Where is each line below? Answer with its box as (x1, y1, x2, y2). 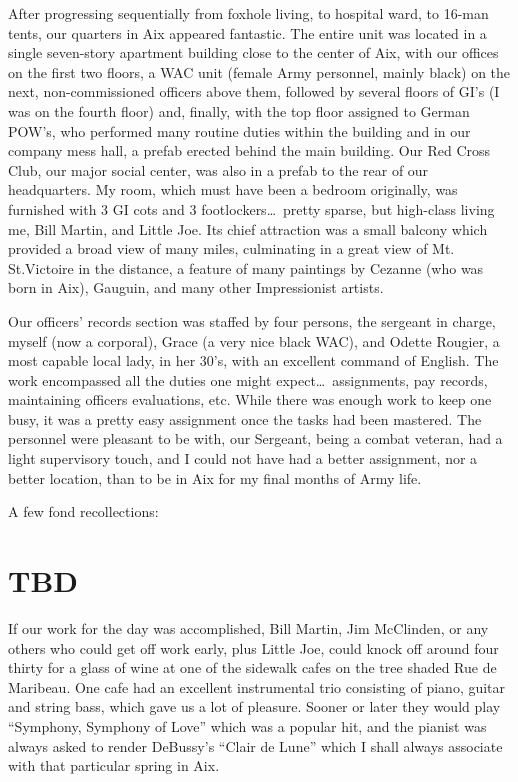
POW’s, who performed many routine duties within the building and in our (8, 120, 471, 141)
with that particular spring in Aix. (8, 755, 220, 776)
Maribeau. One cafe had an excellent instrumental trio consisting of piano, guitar (8, 676, 506, 697)
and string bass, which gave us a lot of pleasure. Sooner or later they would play (8, 696, 501, 717)
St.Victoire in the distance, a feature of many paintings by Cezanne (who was (8, 257, 484, 278)
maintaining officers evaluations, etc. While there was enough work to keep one (8, 389, 492, 410)
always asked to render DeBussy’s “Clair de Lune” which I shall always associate (8, 735, 503, 756)
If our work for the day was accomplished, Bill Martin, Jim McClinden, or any (8, 617, 489, 638)
